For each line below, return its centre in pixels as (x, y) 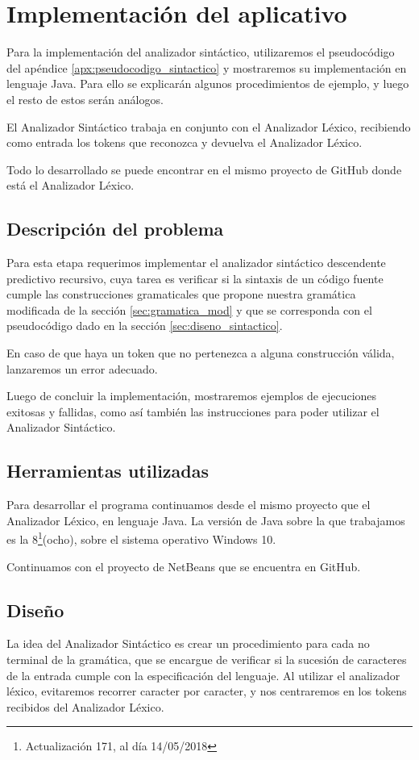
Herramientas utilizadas (108, 471)
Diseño (35, 610)
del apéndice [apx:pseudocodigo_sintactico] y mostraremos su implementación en (207, 67)
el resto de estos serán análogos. (85, 99)
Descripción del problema (115, 229)
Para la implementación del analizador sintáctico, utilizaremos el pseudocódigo (201, 52)
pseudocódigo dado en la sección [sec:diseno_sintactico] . (145, 326)
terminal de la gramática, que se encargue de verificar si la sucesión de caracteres (207, 660)
